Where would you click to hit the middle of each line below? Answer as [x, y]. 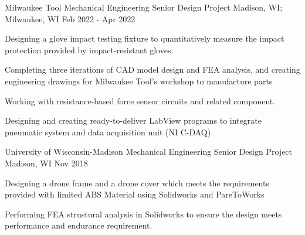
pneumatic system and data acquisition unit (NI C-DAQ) [108, 132]
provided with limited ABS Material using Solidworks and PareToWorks [135, 194]
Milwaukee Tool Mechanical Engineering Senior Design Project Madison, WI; [144, 7]
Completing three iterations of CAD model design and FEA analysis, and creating [152, 69]
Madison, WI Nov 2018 [46, 163]
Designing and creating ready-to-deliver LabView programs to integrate [133, 120]
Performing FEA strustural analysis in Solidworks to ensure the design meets [143, 214]
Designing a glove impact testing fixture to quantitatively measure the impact [145, 38]
